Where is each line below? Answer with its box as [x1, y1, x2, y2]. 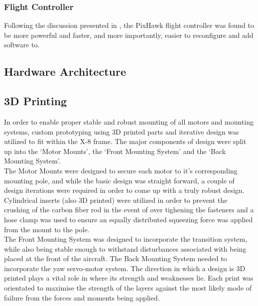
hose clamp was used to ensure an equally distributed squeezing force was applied [4, 214, 253, 224]
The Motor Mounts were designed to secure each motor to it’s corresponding [4, 165, 238, 175]
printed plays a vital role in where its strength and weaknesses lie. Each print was [4, 273, 254, 283]
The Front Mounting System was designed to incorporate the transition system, [4, 234, 248, 244]
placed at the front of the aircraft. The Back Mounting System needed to [4, 253, 227, 264]
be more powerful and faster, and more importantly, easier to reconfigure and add [4, 29, 254, 40]
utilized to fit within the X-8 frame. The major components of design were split [4, 136, 247, 147]
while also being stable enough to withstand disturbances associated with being [4, 243, 247, 254]
